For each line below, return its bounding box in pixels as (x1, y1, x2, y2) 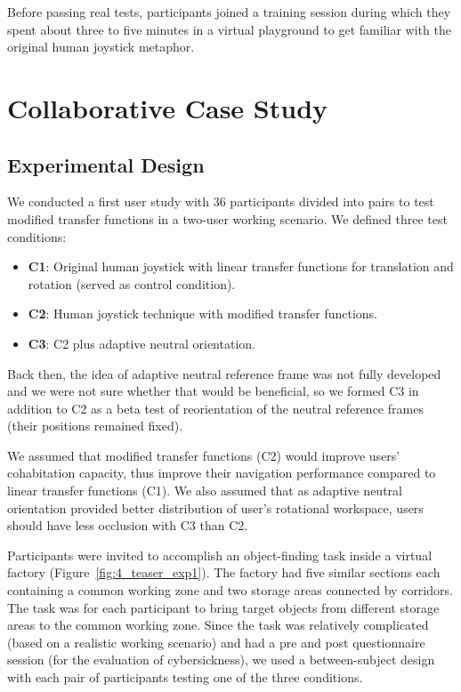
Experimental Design (7, 150, 205, 178)
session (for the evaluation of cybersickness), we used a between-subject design (7, 650, 435, 669)
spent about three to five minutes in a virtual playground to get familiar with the (7, 20, 451, 38)
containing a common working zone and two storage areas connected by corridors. (7, 581, 453, 599)
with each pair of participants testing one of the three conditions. (7, 668, 363, 687)
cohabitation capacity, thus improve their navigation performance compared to (7, 463, 436, 482)
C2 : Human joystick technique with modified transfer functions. (28, 304, 377, 323)
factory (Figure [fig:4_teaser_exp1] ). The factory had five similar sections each (7, 563, 441, 582)
